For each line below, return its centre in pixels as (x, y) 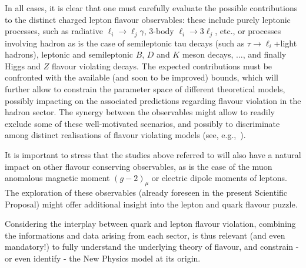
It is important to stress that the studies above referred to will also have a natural (153, 154)
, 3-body (159, 31)
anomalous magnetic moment (57, 178)
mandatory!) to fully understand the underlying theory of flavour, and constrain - (152, 247)
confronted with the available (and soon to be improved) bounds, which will (142, 77)
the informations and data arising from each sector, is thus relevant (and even (145, 235)
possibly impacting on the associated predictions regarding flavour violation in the (153, 100)
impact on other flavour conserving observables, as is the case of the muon (139, 166)
